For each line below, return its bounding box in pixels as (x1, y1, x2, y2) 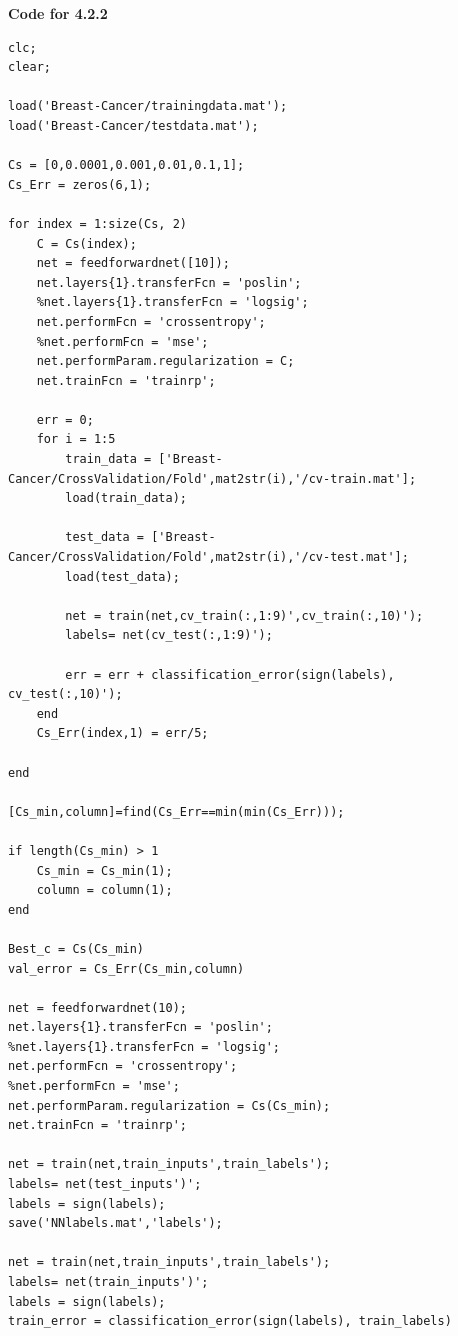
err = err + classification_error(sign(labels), (65, 667, 395, 682)
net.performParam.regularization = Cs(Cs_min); (8, 1098, 331, 1113)
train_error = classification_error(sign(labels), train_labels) (8, 1314, 452, 1329)
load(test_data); (65, 569, 180, 584)
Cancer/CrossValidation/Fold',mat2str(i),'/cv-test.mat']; (8, 550, 409, 565)
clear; (8, 60, 51, 75)
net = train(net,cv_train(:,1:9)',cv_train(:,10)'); (65, 608, 424, 623)
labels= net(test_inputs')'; (8, 1177, 202, 1192)
